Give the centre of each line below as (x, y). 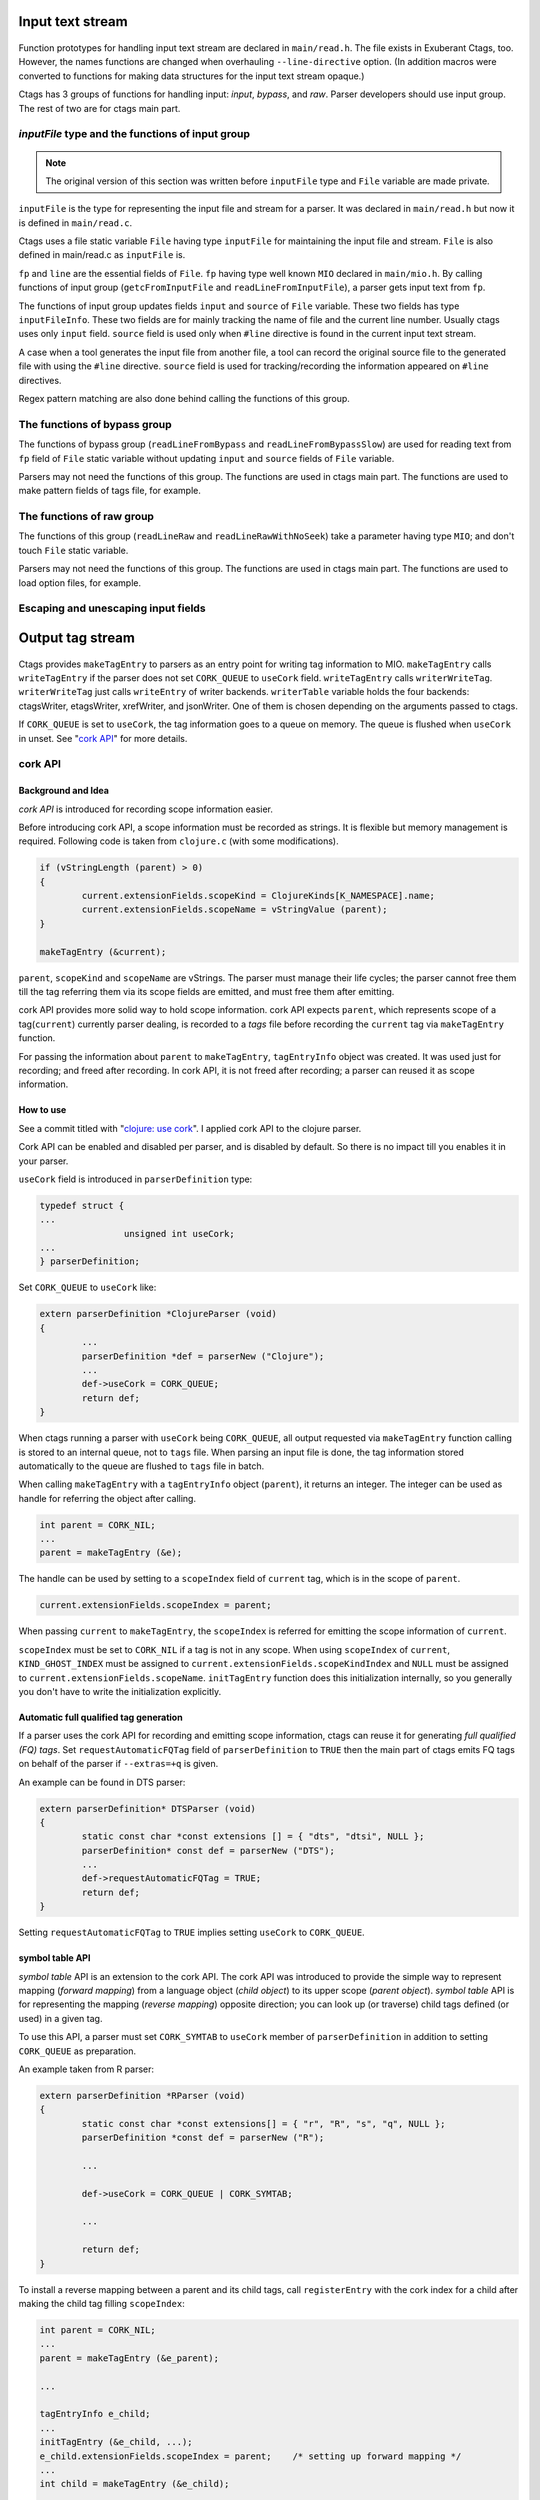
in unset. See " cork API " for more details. (103, 738)
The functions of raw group (86, 517)
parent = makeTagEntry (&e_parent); (129, 2358)
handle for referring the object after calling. (107, 1498)
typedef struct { (82, 1205)
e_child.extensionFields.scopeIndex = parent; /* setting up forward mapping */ (250, 2456)
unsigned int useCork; (179, 1233)
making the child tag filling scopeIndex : (101, 2304)
